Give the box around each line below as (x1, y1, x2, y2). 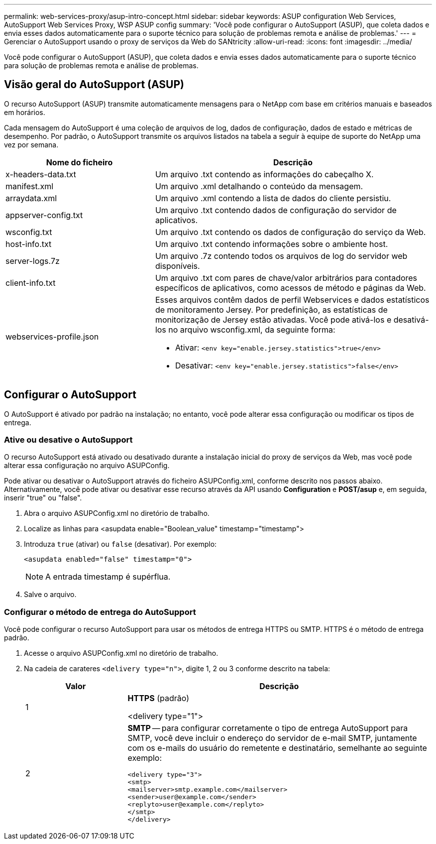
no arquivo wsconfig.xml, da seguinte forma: (168, 324, 335, 335)
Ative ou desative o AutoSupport (4, 435, 133, 445)
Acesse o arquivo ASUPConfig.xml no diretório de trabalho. (24, 649, 218, 658)
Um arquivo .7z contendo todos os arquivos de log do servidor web (155, 250, 408, 261)
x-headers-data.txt (5, 169, 76, 179)
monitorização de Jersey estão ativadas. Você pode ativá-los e (155, 314, 392, 325)
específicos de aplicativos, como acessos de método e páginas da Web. (155, 282, 426, 293)
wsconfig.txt (5, 227, 52, 237)
